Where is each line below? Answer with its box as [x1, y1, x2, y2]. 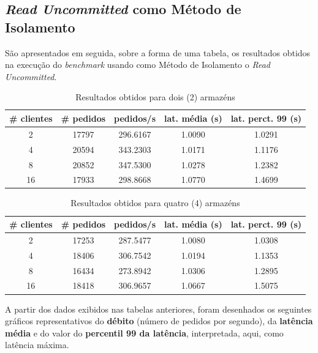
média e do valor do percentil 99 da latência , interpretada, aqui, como [5, 326, 284, 339]
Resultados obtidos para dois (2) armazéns [75, 91, 235, 103]
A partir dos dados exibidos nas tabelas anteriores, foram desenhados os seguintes [5, 302, 312, 315]
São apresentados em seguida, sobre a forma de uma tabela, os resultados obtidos [5, 46, 311, 59]
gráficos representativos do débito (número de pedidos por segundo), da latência [5, 314, 313, 327]
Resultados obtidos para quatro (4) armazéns [70, 196, 240, 209]
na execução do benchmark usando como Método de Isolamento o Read [5, 58, 270, 71]
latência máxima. [5, 338, 69, 351]
